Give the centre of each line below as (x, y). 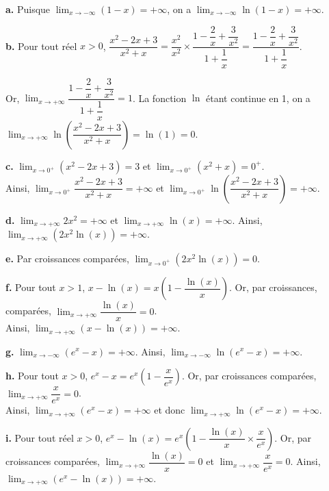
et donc (170, 410)
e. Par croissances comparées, (67, 259)
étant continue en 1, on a (258, 98)
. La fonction (159, 98)
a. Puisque (28, 9)
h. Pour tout (32, 376)
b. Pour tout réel (41, 46)
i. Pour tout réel (40, 437)
